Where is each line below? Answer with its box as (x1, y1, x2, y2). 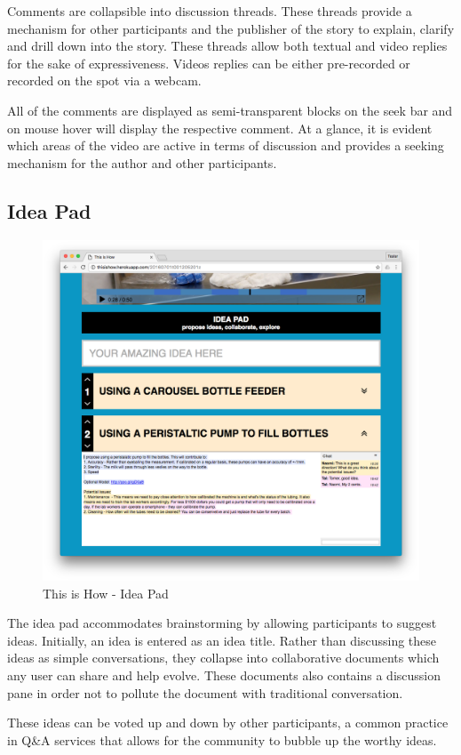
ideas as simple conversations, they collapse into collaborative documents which (7, 648, 440, 667)
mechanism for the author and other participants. (7, 153, 277, 172)
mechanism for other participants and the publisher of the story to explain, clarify (7, 19, 455, 37)
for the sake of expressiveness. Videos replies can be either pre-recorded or (7, 53, 410, 72)
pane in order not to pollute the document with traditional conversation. (7, 683, 403, 702)
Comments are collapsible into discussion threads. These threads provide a (7, 2, 412, 20)
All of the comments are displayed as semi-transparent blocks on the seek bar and (7, 100, 453, 119)
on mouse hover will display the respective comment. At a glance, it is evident (7, 118, 433, 137)
